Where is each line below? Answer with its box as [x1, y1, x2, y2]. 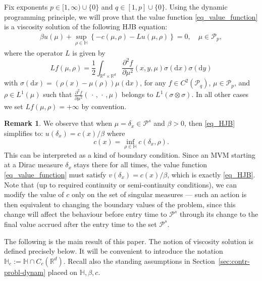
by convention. [81, 101, 127, 111]
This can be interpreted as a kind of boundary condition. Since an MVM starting [4, 149, 255, 160]
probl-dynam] [4, 266, 46, 277]
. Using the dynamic [165, 2, 228, 12]
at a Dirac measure [4, 159, 63, 170]
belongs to [121, 89, 153, 100]
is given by [72, 48, 106, 58]
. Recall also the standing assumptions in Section [63, 255, 215, 266]
